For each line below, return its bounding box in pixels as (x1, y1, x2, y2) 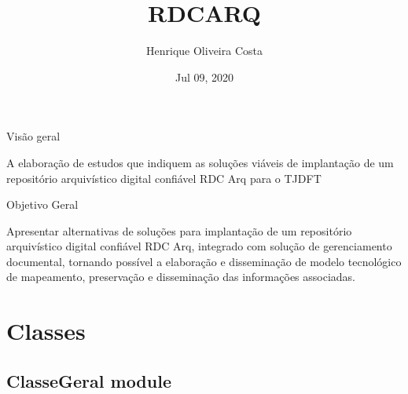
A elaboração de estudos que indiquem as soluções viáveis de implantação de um (6, 154, 394, 170)
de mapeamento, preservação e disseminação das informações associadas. (6, 268, 355, 285)
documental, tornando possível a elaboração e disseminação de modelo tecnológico (6, 253, 402, 269)
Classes (6, 315, 86, 347)
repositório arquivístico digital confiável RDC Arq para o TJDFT (6, 170, 322, 186)
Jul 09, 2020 (175, 68, 234, 85)
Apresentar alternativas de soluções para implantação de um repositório (6, 222, 352, 239)
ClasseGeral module (6, 368, 171, 392)
